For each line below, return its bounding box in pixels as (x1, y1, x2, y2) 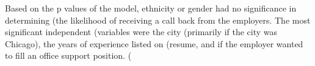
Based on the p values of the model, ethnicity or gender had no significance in (5, 2, 297, 14)
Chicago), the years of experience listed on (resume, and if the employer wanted (5, 37, 303, 50)
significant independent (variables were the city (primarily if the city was (5, 25, 278, 38)
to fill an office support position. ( (5, 49, 132, 62)
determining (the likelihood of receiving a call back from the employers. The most (5, 13, 311, 26)
